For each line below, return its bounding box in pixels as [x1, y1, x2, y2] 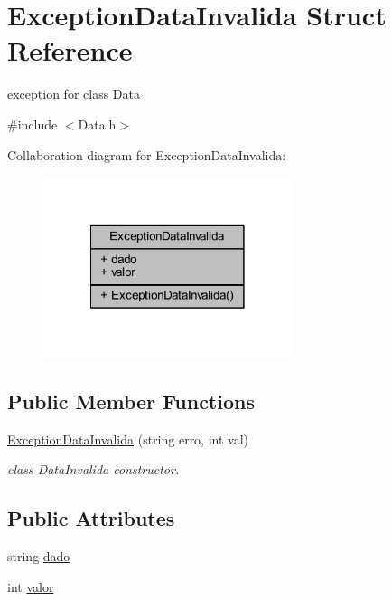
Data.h [78, 114, 117, 133]
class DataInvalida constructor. [7, 460, 180, 479]
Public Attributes [7, 504, 175, 532]
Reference [7, 32, 133, 69]
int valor [7, 577, 54, 596]
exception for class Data [7, 84, 140, 103]
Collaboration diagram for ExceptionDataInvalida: [7, 145, 286, 164]
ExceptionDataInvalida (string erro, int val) [7, 429, 249, 448]
